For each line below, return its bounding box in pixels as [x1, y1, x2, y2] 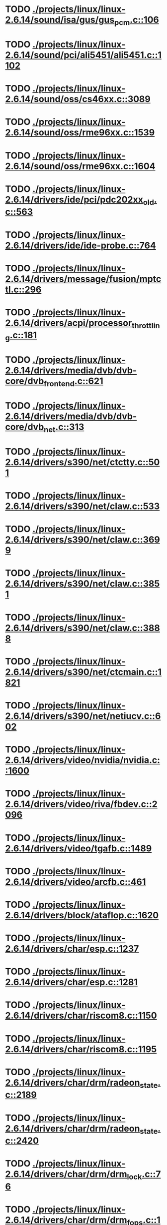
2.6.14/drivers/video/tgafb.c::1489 [5, 843, 152, 854]
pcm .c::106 [114, 14, 159, 27]
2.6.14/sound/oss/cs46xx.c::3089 [5, 93, 151, 105]
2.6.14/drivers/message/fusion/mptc [5, 273, 162, 284]
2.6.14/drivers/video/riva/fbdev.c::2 [5, 798, 158, 810]
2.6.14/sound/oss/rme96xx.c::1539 [5, 127, 155, 138]
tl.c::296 [5, 284, 42, 295]
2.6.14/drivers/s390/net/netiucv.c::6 [5, 710, 161, 721]
